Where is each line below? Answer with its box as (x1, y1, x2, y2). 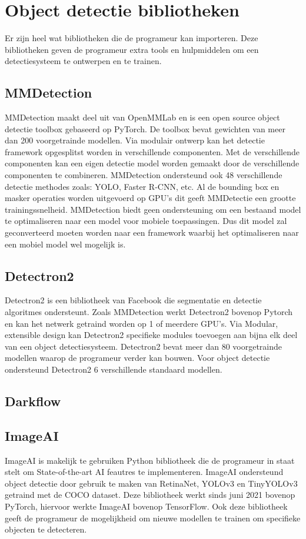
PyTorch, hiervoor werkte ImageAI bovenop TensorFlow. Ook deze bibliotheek (5, 500, 288, 512)
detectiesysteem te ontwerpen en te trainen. (5, 55, 162, 67)
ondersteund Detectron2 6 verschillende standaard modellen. (5, 363, 222, 375)
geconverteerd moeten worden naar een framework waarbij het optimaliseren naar (5, 226, 299, 239)
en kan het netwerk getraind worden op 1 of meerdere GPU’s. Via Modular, (5, 317, 278, 329)
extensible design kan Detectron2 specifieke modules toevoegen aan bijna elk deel (5, 329, 298, 341)
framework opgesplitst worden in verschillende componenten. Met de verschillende (5, 145, 300, 158)
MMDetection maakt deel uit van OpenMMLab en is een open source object (5, 111, 280, 123)
